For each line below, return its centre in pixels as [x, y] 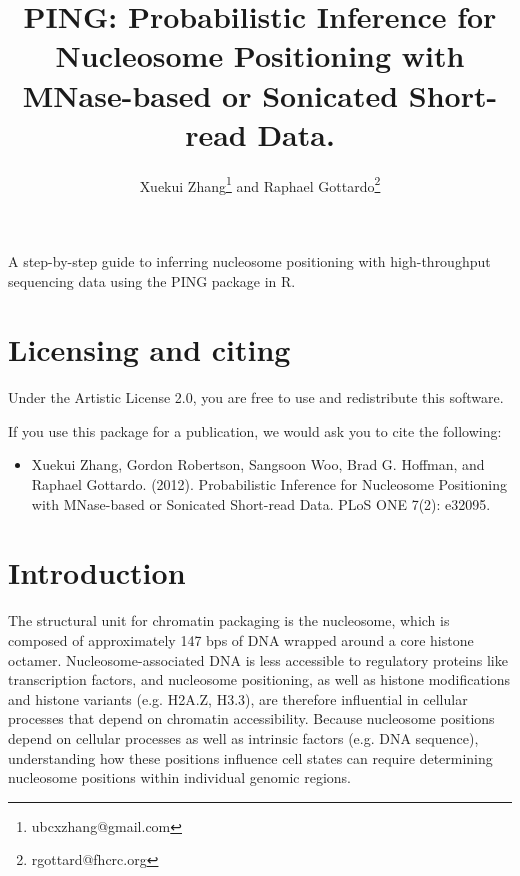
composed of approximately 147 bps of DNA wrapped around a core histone [241, 639]
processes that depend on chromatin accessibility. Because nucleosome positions [251, 718]
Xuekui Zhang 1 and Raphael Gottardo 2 [260, 184]
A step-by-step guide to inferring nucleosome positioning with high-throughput [249, 260]
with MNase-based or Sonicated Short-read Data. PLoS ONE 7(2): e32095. [261, 503]
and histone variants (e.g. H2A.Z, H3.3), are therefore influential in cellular [238, 698]
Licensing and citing [149, 349]
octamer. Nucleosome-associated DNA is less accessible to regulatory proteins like [258, 659]
